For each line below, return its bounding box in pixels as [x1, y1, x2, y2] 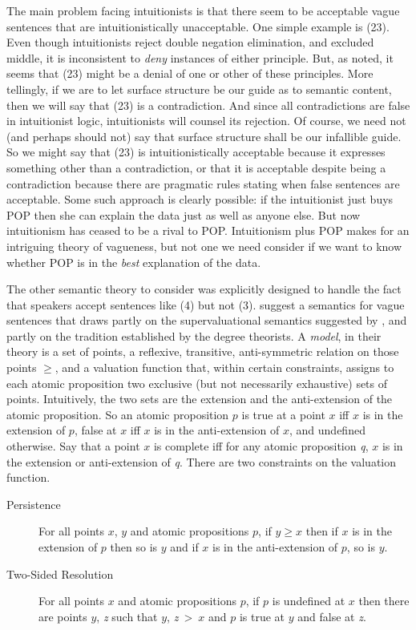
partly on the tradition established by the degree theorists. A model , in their [6, 327, 382, 344]
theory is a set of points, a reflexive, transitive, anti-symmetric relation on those [6, 343, 399, 360]
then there [358, 592, 410, 609]
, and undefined [289, 422, 366, 438]
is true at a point [241, 406, 325, 422]
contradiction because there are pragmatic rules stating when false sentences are [6, 175, 400, 192]
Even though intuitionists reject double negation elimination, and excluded [6, 34, 374, 50]
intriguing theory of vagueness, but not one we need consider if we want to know [6, 237, 402, 254]
